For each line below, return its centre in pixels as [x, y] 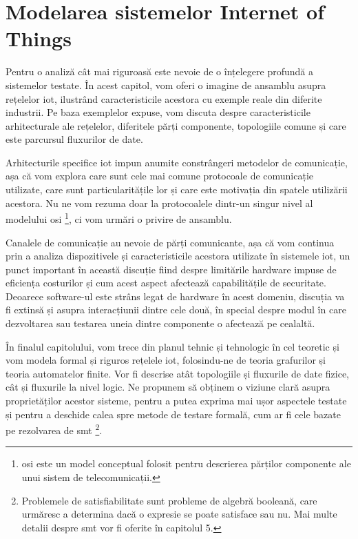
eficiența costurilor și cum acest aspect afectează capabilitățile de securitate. [166, 283]
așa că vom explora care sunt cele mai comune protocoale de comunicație [160, 176]
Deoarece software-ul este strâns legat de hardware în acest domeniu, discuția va [175, 296]
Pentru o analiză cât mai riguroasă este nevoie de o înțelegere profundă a [159, 71]
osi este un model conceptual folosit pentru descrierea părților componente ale [186, 463]
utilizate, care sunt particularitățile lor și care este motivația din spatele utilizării [177, 189]
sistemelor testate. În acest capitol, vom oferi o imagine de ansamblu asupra [166, 85]
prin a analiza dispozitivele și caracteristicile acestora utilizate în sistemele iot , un [178, 256]
